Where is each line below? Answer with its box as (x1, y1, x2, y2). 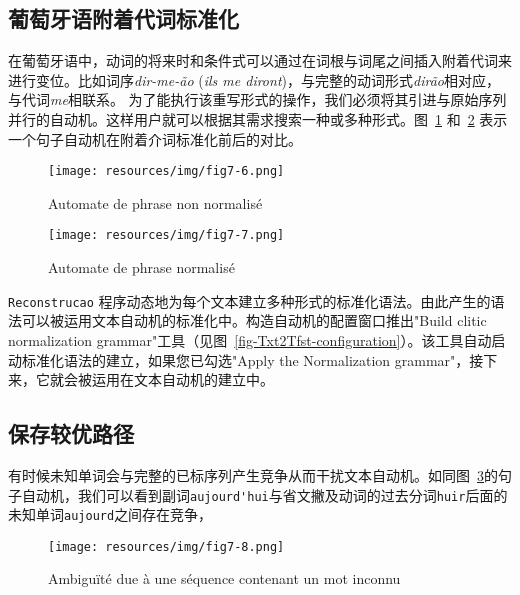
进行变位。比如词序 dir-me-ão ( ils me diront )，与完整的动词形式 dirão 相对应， (8, 69, 500, 90)
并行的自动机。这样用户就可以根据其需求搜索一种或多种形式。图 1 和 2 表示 (8, 108, 508, 129)
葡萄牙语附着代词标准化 (8, 3, 239, 34)
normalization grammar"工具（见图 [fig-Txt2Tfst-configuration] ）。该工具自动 (8, 329, 492, 350)
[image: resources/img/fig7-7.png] (48, 228, 285, 243)
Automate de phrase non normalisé (48, 192, 263, 213)
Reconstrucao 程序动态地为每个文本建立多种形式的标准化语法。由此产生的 (8, 290, 491, 311)
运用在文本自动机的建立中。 (91, 369, 274, 390)
